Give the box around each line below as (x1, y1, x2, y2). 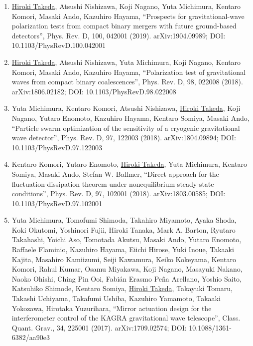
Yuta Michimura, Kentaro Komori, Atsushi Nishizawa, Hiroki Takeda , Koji (11, 103, 241, 113)
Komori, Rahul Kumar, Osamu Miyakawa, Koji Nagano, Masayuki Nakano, (11, 264, 243, 274)
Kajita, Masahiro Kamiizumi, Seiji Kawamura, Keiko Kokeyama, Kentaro (11, 254, 236, 264)
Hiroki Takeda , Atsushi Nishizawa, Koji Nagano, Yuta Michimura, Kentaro (11, 1, 241, 11)
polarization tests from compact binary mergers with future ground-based (11, 20, 237, 31)
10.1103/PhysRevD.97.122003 (11, 142, 102, 152)
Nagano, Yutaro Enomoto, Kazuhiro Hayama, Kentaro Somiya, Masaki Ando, (11, 112, 250, 123)
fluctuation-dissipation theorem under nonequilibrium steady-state (11, 178, 214, 189)
